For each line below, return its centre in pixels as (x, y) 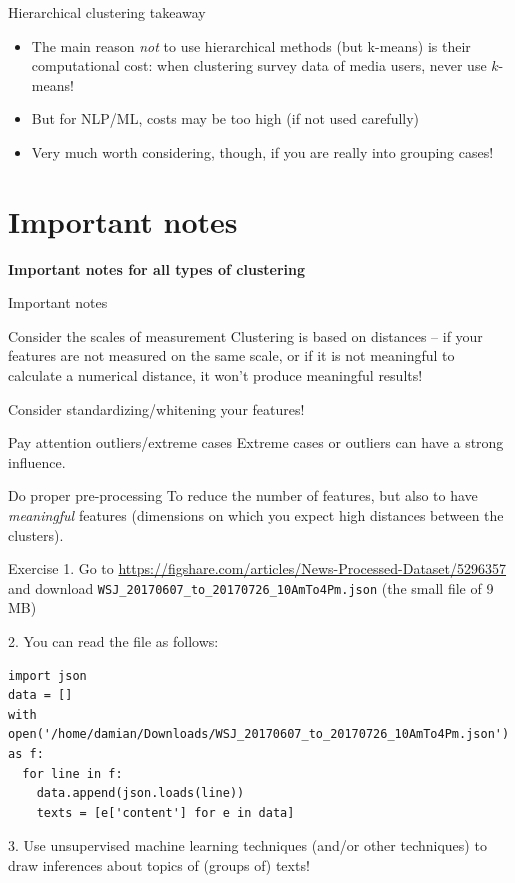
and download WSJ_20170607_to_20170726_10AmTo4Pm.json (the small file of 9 (251, 587)
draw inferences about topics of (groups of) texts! (159, 865)
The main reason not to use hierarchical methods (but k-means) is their (251, 45)
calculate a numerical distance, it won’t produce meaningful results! (215, 375)
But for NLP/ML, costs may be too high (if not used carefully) (225, 118)
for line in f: (72, 773)
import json (47, 675)
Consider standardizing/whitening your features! (156, 408)
